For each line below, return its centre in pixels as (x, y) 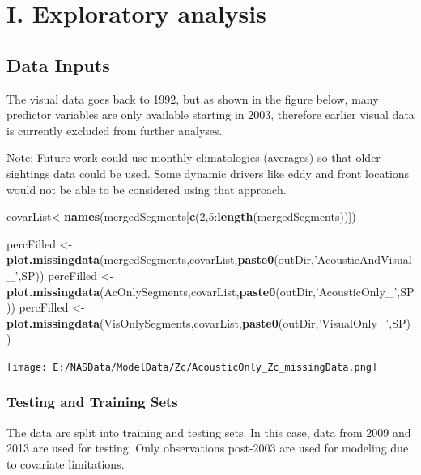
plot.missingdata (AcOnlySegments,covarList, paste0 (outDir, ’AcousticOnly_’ (202, 291)
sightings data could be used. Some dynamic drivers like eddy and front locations (208, 173)
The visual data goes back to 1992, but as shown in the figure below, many (193, 98)
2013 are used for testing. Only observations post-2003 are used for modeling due (208, 448)
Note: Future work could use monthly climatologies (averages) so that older (193, 157)
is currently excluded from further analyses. (115, 130)
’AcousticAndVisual (363, 259)
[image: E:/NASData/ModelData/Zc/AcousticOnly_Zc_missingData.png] (192, 367)
